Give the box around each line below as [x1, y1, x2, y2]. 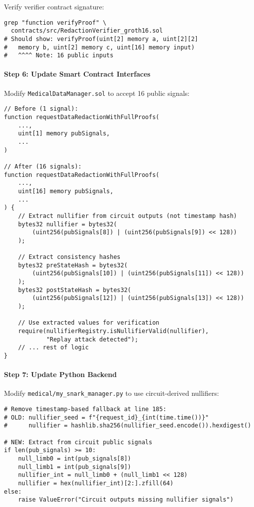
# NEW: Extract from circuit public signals [4, 438, 152, 446]
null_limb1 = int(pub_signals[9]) [18, 463, 131, 470]
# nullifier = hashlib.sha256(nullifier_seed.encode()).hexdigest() [4, 422, 252, 429]
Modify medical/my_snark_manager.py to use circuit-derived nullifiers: [4, 388, 219, 398]
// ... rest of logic [18, 344, 89, 351]
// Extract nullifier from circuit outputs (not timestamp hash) [18, 212, 237, 219]
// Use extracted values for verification [18, 319, 159, 327]
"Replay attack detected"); [46, 336, 139, 343]
